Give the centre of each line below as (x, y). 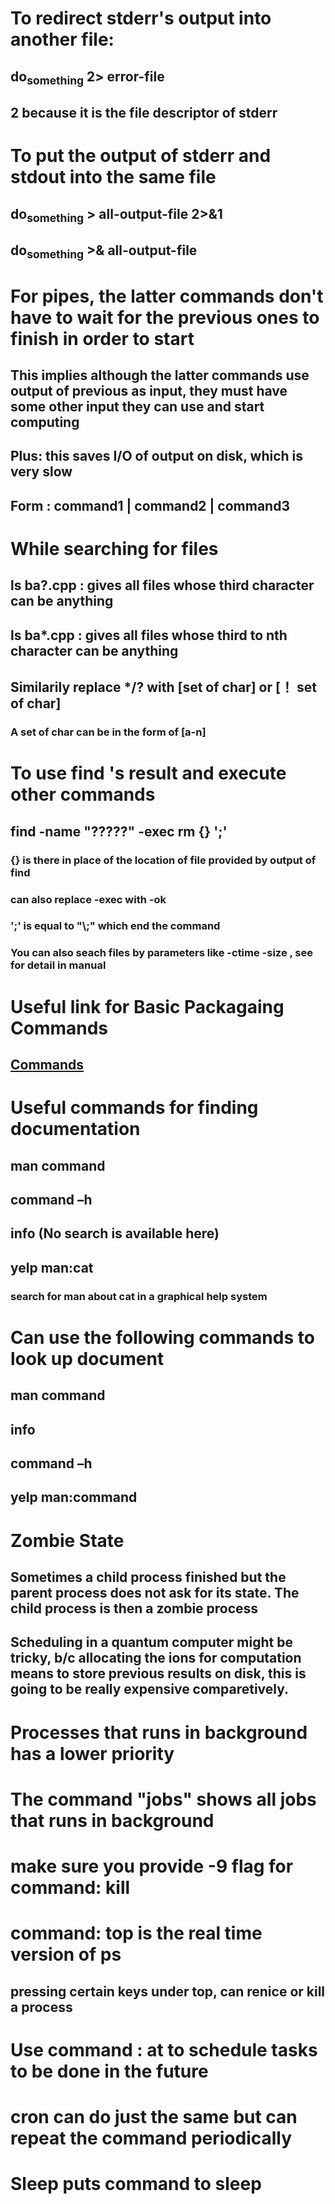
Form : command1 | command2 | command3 (150, 505)
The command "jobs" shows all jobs (163, 1799)
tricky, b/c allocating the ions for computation (156, 1658)
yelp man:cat (52, 1267)
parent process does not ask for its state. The (155, 1592)
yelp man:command (74, 1497)
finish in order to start (102, 338)
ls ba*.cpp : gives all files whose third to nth (149, 635)
